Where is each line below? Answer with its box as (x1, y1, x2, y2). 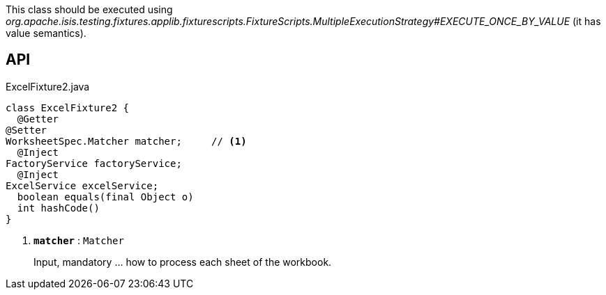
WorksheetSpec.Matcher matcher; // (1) (6, 135, 247, 147)
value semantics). (6, 27, 86, 39)
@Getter (17, 113, 59, 125)
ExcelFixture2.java (6, 80, 90, 93)
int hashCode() (17, 202, 100, 214)
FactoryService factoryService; (6, 157, 182, 169)
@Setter (6, 124, 47, 136)
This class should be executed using (6, 3, 173, 15)
